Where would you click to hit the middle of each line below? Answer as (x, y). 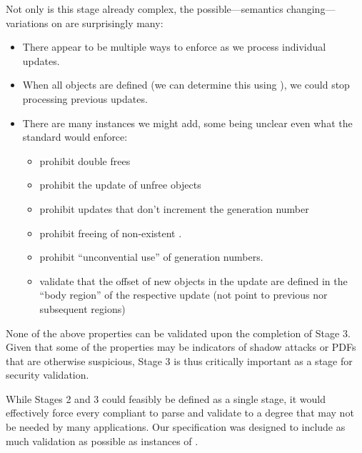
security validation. (47, 375)
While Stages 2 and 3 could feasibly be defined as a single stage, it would (166, 398)
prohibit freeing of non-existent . (111, 233)
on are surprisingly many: (107, 23)
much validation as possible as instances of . (102, 440)
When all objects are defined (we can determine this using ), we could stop (186, 85)
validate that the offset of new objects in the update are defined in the (193, 280)
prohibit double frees (85, 160)
